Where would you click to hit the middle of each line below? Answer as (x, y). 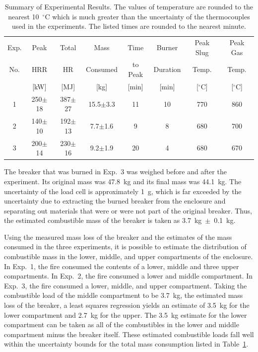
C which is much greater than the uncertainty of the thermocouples (147, 16)
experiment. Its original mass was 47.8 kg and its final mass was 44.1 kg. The (123, 181)
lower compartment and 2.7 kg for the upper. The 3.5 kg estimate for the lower (126, 315)
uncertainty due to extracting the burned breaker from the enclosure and (115, 201)
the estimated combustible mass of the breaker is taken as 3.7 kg (103, 220)
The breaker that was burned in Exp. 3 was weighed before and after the (115, 172)
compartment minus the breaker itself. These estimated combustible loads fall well (129, 334)
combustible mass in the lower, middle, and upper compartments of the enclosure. (129, 256)
